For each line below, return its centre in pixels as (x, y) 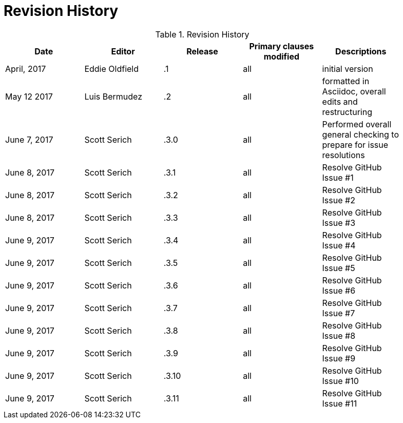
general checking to (361, 134)
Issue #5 (339, 268)
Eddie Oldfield (112, 69)
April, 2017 (26, 69)
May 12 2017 (29, 96)
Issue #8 (339, 335)
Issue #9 (339, 358)
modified (282, 56)
